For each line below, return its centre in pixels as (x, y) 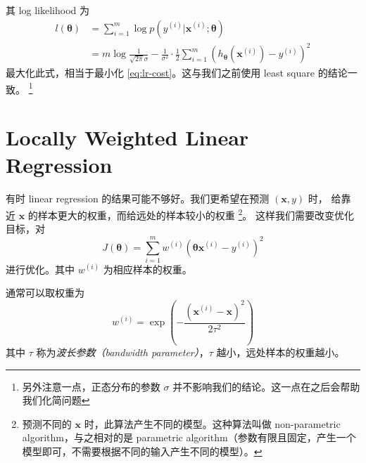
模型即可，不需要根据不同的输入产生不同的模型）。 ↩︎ (142, 451)
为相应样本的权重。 (147, 269)
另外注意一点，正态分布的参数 (91, 386)
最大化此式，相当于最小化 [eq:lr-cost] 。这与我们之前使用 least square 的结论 (177, 73)
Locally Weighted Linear (127, 137)
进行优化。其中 (40, 269)
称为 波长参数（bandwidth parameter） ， (122, 352)
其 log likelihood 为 (48, 10)
